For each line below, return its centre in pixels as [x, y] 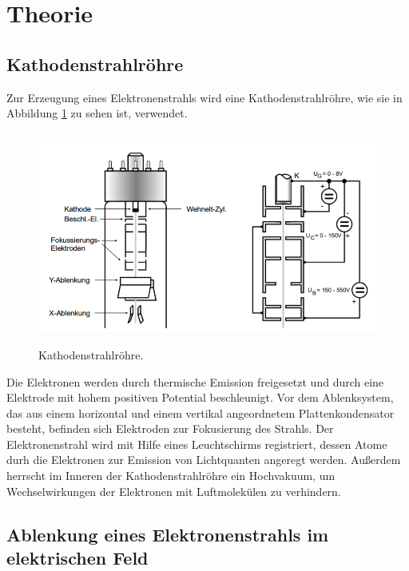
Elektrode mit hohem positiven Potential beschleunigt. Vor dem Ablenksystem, [200, 397]
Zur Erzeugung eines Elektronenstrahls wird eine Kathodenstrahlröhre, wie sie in [204, 97]
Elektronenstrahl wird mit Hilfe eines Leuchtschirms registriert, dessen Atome [197, 444]
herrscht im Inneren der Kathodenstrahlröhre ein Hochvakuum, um [171, 476]
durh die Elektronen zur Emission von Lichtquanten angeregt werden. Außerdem [204, 460]
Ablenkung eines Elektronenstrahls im [168, 534]
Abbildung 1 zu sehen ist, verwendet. [97, 113]
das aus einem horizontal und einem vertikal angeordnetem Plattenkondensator [201, 412]
